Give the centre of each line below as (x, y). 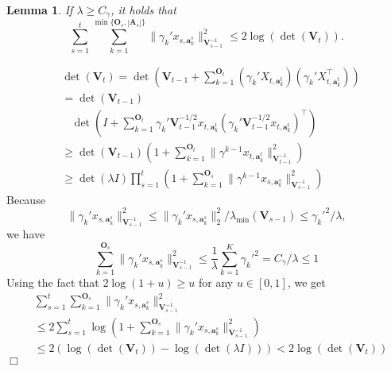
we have (26, 234)
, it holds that (143, 10)
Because (26, 199)
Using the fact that (53, 282)
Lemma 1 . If (40, 10)
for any (216, 282)
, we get (306, 282)
